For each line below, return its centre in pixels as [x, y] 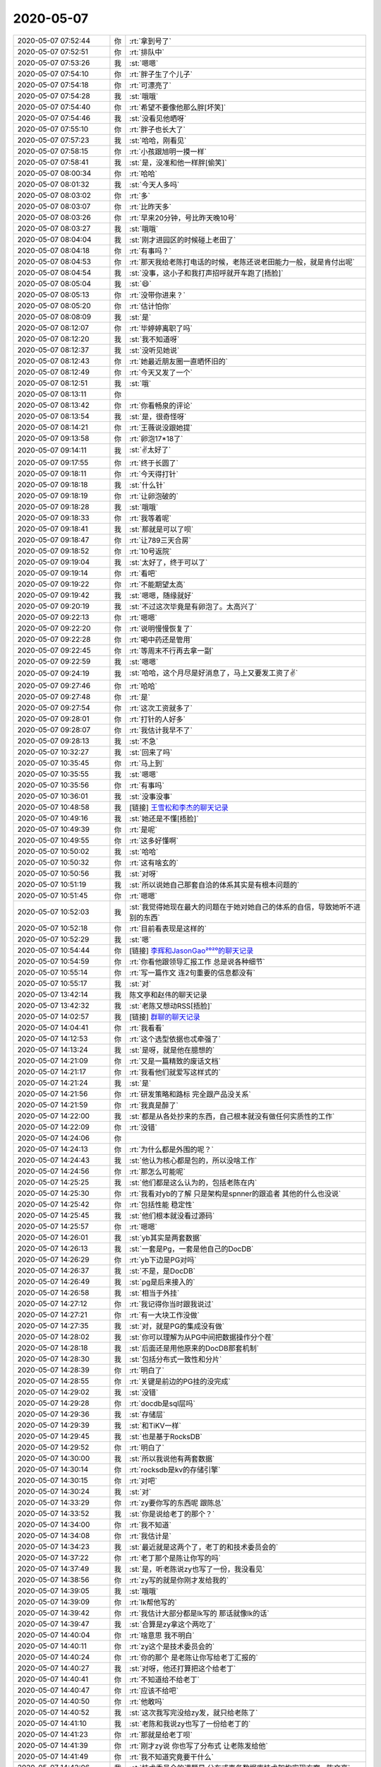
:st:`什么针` [147, 485]
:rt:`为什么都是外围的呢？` [172, 1149]
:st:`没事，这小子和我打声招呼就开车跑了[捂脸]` [206, 273]
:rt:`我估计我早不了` [161, 730]
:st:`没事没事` [151, 797]
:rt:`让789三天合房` [161, 540]
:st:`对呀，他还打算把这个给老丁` [183, 1668]
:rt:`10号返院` [151, 551]
